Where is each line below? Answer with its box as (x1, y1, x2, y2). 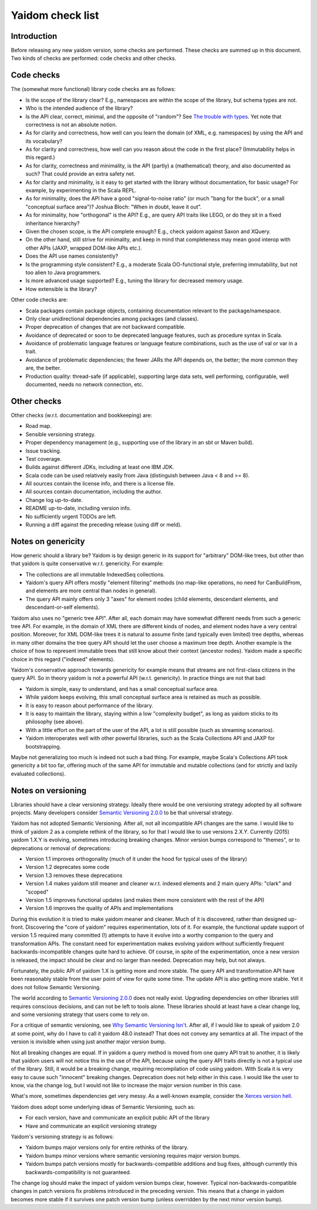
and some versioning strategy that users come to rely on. (11, 1010, 149, 1018)
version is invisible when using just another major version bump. (11, 1038, 167, 1045)
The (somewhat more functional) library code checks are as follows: (11, 86, 176, 93)
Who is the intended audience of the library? (25, 105, 133, 112)
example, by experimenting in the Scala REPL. (25, 187, 137, 194)
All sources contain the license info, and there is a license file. (25, 480, 176, 487)
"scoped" (25, 888, 49, 895)
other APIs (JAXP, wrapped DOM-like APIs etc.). (25, 244, 142, 251)
